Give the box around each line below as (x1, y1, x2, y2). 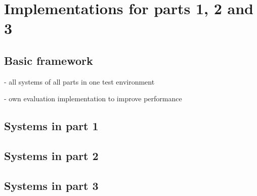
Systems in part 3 (4, 177, 99, 193)
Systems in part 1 (4, 118, 99, 134)
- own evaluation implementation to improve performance (4, 93, 182, 104)
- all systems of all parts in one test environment (4, 76, 155, 87)
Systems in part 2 (4, 148, 99, 164)
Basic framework (4, 52, 93, 68)
